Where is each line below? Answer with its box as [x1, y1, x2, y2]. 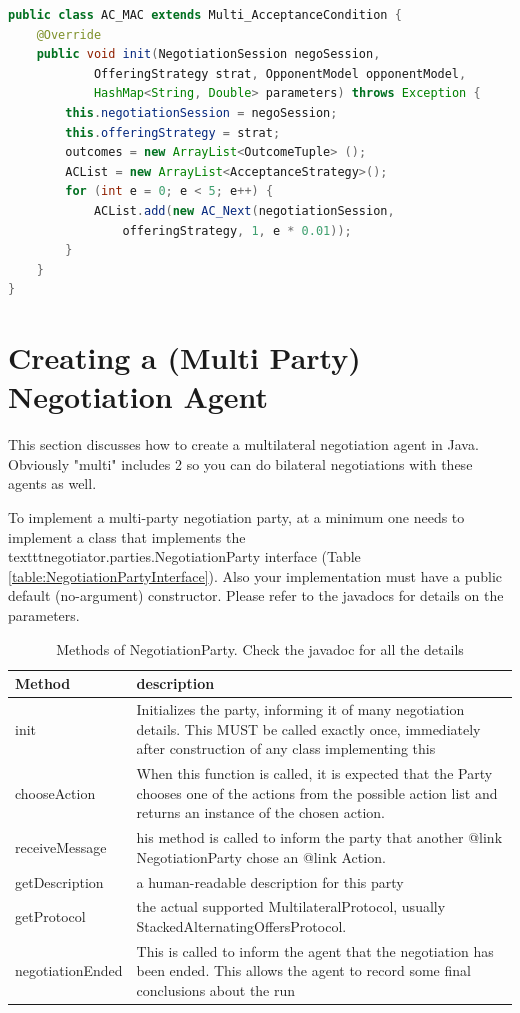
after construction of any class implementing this [136, 738, 436, 759]
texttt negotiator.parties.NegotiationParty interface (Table [8, 546, 361, 567]
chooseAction [15, 782, 96, 803]
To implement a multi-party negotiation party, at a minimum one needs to [8, 507, 465, 527]
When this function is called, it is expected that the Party [136, 763, 493, 784]
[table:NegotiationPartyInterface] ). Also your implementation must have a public [8, 565, 502, 586]
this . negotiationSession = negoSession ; [65, 105, 338, 120]
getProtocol [15, 906, 86, 927]
